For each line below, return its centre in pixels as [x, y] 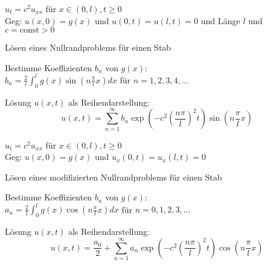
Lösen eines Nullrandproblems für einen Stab [88, 47]
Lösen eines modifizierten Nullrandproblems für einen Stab [114, 177]
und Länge [220, 20]
